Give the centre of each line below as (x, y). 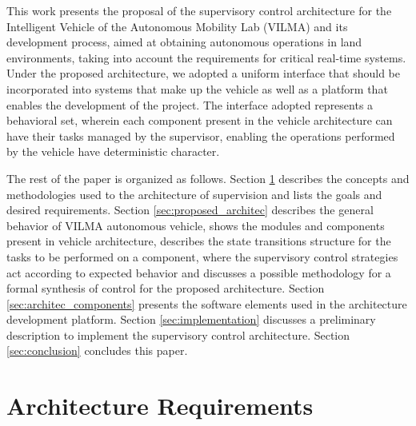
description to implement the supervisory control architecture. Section (178, 334)
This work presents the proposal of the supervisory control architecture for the (199, 10)
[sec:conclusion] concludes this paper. (97, 350)
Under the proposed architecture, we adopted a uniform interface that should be (203, 73)
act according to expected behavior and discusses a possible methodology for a (199, 272)
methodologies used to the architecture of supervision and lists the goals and (194, 194)
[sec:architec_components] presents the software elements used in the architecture (207, 303)
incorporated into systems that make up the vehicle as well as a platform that (197, 88)
